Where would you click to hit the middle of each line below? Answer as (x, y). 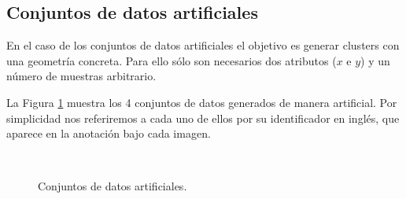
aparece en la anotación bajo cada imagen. (109, 133)
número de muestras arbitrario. (81, 76)
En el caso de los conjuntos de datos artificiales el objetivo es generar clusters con (203, 45)
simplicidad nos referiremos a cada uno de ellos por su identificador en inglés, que (203, 118)
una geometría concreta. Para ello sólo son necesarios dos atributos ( (172, 60)
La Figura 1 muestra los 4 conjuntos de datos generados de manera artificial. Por (202, 102)
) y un (375, 60)
